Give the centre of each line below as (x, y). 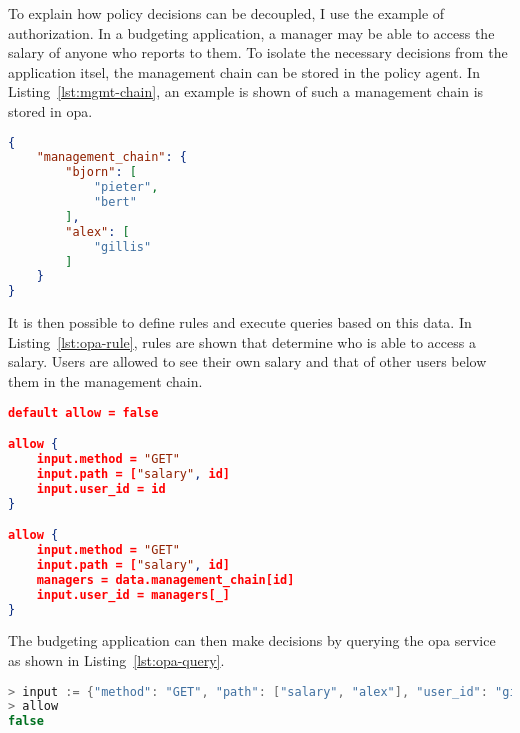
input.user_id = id (101, 488)
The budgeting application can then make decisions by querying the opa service (252, 640)
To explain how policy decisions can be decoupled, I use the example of (226, 13)
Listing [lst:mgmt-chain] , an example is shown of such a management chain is (246, 91)
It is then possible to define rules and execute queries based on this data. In (240, 322)
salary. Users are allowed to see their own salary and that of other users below (247, 361)
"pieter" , (126, 187)
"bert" (115, 202)
